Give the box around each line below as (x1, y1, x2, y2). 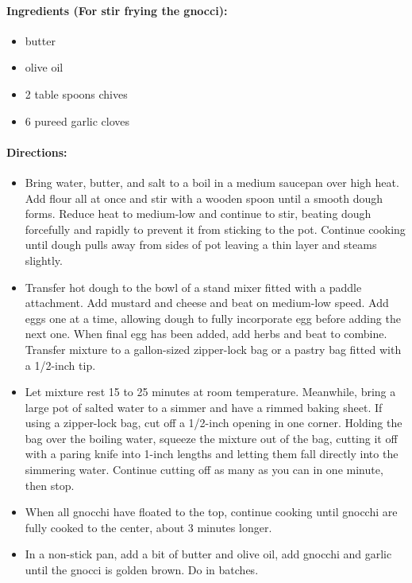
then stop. (25, 476, 75, 493)
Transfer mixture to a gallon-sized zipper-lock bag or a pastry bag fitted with (25, 340, 402, 357)
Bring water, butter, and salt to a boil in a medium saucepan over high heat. (25, 173, 399, 190)
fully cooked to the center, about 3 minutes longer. (25, 519, 272, 535)
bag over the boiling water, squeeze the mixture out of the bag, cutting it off (25, 429, 398, 446)
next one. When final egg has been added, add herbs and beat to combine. (25, 325, 387, 342)
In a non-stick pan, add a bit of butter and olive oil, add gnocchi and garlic (25, 546, 392, 562)
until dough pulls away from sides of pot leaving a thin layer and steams (25, 236, 377, 253)
